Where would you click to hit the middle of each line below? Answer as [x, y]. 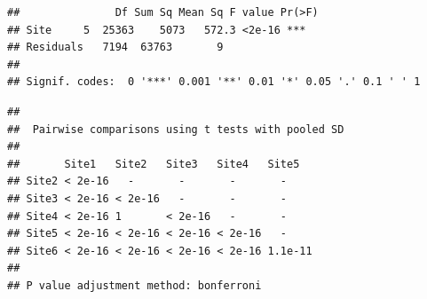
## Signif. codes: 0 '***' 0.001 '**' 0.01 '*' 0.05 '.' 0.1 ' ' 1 [214, 82]
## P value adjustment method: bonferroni [134, 285]
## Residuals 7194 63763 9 [115, 47]
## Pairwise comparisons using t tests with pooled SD [176, 129]
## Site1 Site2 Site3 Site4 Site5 [154, 164]
